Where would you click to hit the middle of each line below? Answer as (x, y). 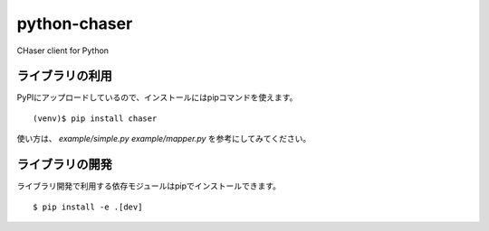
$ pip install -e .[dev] (88, 207)
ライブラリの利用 (64, 76)
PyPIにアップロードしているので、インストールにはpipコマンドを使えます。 (157, 97)
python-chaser (75, 23)
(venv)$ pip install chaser (95, 118)
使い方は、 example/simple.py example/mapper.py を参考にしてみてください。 (164, 139)
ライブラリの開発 (64, 165)
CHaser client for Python (62, 51)
